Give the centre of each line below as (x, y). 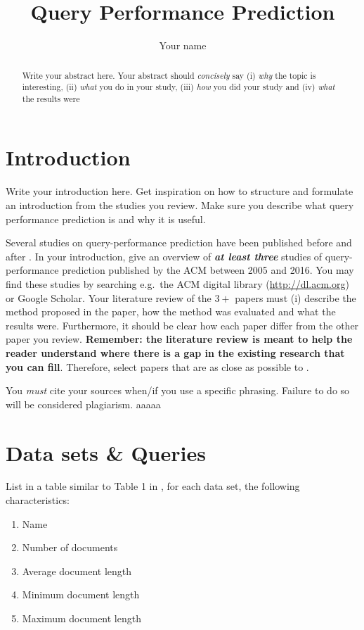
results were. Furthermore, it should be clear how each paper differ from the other (182, 325)
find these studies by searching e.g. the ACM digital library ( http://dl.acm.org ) (177, 283)
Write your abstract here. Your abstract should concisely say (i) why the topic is (169, 75)
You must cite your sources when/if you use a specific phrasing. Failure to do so (178, 390)
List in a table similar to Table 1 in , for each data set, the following (153, 486)
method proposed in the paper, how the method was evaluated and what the (171, 311)
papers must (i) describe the (295, 297)
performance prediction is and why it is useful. (106, 219)
